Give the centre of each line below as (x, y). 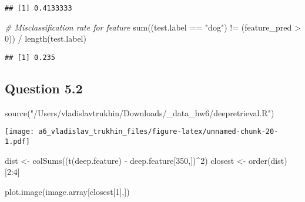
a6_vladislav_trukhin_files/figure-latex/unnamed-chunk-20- (158, 132)
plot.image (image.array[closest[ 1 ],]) (67, 191)
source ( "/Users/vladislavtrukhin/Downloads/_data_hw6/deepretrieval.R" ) (140, 112)
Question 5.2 (44, 88)
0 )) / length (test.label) (46, 38)
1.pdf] (17, 141)
